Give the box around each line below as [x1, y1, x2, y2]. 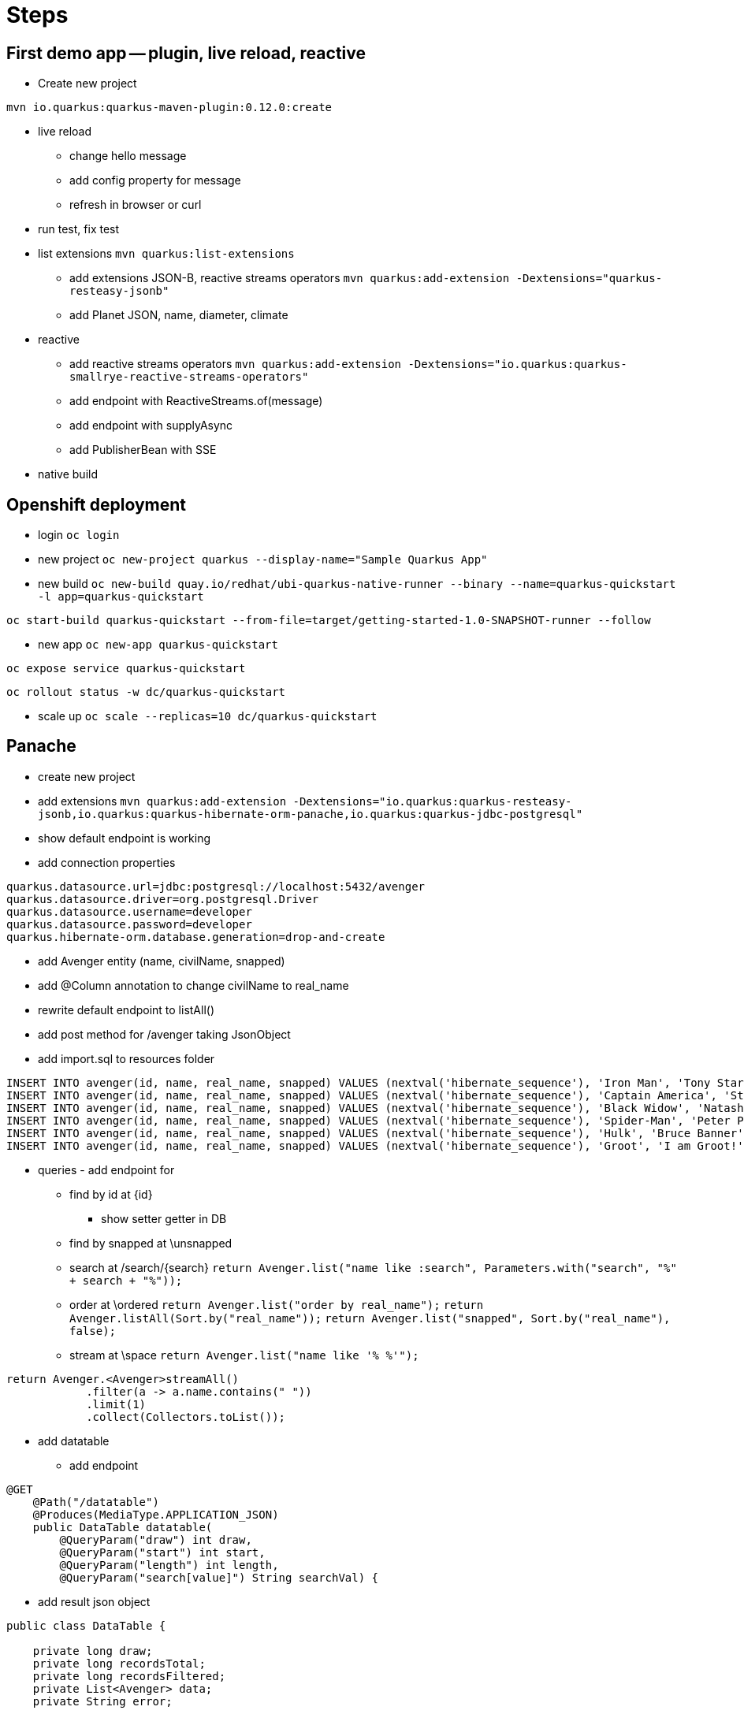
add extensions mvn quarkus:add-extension [38, 794, 287, 808]
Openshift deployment [6, 494, 186, 515]
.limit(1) [86, 1397, 147, 1411]
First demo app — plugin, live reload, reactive [6, 43, 366, 63]
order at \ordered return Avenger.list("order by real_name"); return [69, 1297, 484, 1311]
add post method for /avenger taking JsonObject [38, 1027, 291, 1041]
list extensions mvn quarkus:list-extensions [38, 247, 295, 261]
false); [69, 1324, 117, 1337]
